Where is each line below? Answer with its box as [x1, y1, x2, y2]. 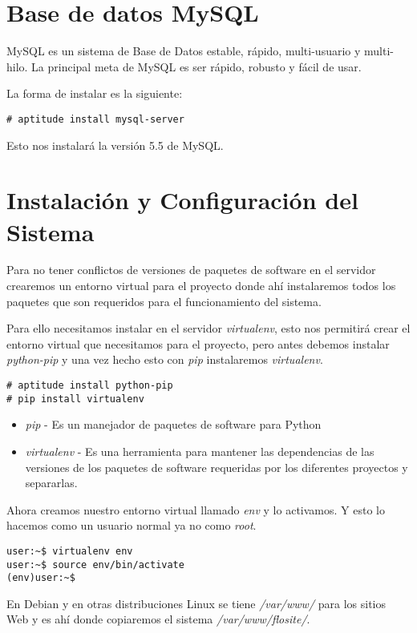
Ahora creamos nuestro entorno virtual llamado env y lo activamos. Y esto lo [6, 501, 385, 518]
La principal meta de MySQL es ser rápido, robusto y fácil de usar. [31, 58, 362, 75]
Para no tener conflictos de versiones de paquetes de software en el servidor [6, 261, 376, 278]
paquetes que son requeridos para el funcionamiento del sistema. [6, 292, 322, 309]
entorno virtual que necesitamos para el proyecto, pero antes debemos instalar [6, 335, 390, 352]
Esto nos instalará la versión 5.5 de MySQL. [6, 136, 224, 153]
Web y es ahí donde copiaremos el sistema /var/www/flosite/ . [6, 611, 310, 627]
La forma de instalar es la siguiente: [6, 85, 183, 102]
